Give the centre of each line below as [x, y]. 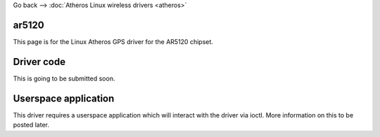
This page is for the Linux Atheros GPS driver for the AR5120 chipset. [113, 41]
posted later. [31, 125]
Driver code [39, 62]
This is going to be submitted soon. [64, 78]
